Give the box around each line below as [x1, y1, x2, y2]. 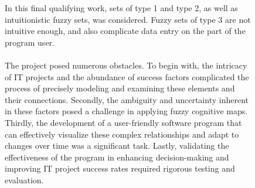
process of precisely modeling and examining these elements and [5, 82, 235, 94]
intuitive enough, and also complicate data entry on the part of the [5, 25, 246, 37]
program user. [5, 36, 55, 48]
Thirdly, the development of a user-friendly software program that [5, 116, 242, 128]
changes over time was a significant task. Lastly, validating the [5, 139, 229, 152]
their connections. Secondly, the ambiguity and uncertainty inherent [5, 93, 249, 105]
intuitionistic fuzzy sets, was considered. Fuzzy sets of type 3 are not [5, 13, 251, 25]
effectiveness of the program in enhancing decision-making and [5, 151, 229, 163]
